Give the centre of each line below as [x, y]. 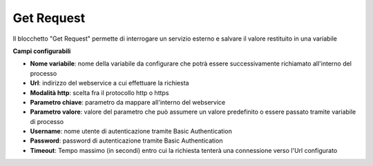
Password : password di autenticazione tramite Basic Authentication [126, 141]
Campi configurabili [42, 51]
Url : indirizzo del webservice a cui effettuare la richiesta [109, 83]
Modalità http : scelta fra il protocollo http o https [99, 92]
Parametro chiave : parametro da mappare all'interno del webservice [128, 102]
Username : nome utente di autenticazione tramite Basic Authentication [131, 132]
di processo [47, 121]
